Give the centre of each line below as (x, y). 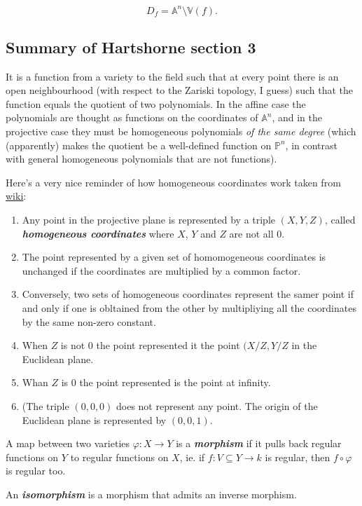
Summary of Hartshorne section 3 (131, 47)
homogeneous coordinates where (98, 233)
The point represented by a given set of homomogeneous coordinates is (174, 257)
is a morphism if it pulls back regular (259, 443)
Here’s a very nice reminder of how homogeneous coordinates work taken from (173, 182)
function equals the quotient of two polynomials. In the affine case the (156, 103)
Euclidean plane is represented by (94, 419)
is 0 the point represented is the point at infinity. (166, 382)
